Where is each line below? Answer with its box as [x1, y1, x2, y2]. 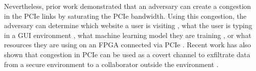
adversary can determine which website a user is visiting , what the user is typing [4, 20, 253, 31]
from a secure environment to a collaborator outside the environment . [4, 59, 219, 69]
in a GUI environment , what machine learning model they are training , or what [4, 30, 252, 40]
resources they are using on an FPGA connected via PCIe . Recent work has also [4, 39, 251, 50]
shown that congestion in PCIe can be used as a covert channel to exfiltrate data [4, 49, 251, 59]
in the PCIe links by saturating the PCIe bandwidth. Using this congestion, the [4, 10, 247, 21]
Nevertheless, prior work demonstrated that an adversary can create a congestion [4, 1, 251, 11]
